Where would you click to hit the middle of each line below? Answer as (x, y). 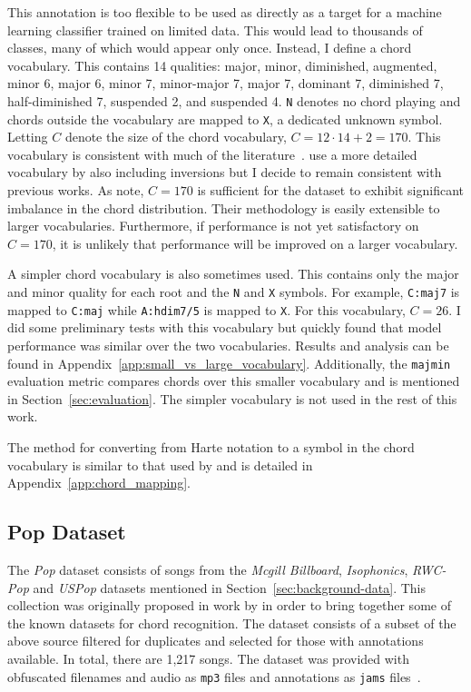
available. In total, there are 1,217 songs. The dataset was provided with (208, 658)
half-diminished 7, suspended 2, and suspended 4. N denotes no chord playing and (234, 100)
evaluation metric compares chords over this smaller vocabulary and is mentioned (234, 381)
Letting (28, 137)
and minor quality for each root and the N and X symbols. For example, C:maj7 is (234, 292)
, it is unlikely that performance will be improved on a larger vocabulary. (255, 243)
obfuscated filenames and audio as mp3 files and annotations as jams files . (214, 676)
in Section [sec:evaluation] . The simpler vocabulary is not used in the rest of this (232, 398)
